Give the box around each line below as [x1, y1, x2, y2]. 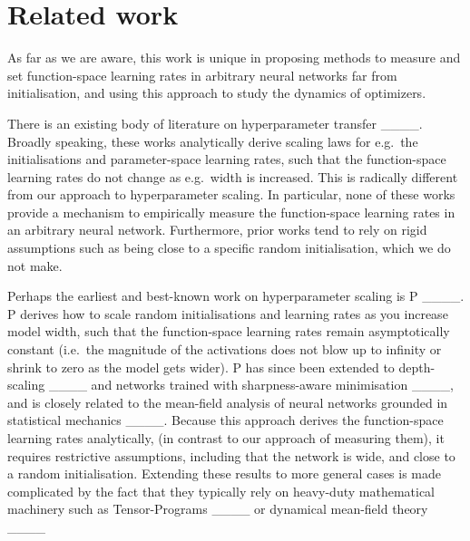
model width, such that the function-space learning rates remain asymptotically [7, 322, 450, 341]
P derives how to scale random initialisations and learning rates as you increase [7, 304, 448, 323]
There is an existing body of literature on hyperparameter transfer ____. [7, 113, 423, 132]
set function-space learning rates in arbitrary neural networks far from [7, 65, 397, 84]
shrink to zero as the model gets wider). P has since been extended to [7, 357, 395, 376]
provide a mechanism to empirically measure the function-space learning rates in [7, 202, 455, 221]
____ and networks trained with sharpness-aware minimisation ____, [48, 375, 454, 394]
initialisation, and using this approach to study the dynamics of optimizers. [7, 83, 426, 102]
